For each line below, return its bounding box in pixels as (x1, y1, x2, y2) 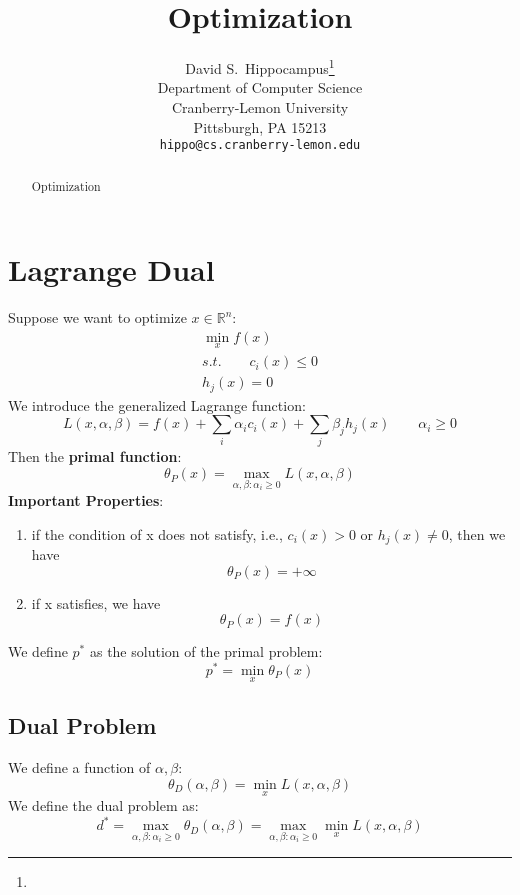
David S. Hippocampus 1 (185, 55, 335, 78)
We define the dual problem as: (8, 795, 199, 816)
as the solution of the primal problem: (89, 641, 323, 662)
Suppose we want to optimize (8, 307, 187, 328)
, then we (448, 523, 506, 544)
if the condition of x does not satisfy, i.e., (31, 523, 283, 544)
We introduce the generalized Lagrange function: (8, 394, 306, 415)
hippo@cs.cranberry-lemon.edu (159, 138, 361, 153)
